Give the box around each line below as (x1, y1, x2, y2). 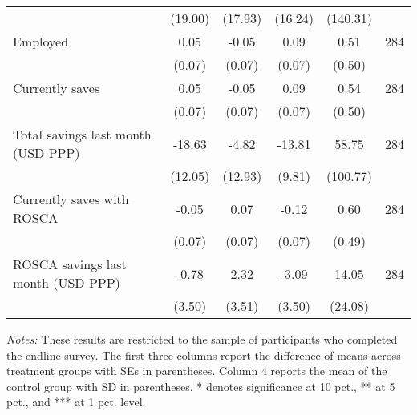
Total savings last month (13, 125, 152, 143)
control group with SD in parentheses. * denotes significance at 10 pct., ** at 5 (6, 377, 395, 394)
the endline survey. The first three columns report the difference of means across (6, 346, 401, 363)
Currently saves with (13, 190, 129, 208)
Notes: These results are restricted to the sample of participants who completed (6, 331, 398, 347)
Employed (13, 32, 69, 50)
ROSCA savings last (13, 255, 127, 273)
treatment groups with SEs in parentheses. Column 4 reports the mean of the (6, 362, 387, 379)
